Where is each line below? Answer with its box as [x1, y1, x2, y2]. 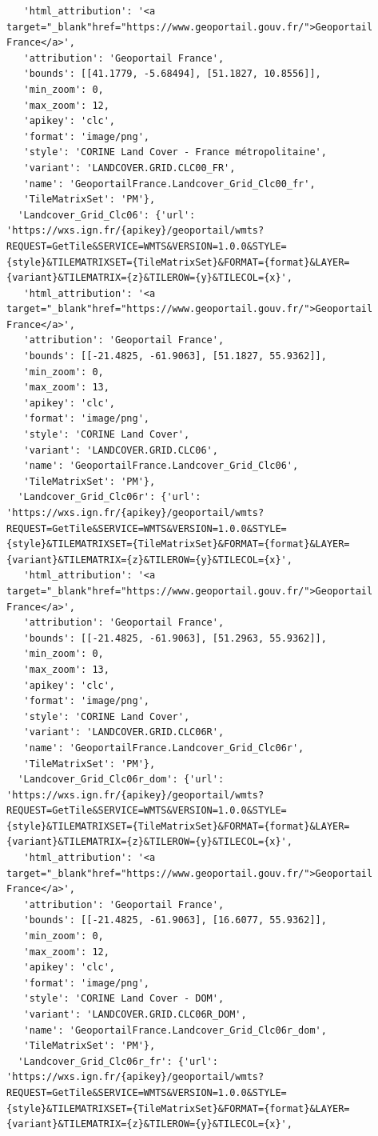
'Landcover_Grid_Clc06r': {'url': [18, 491, 201, 503]
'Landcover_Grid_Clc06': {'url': [18, 209, 196, 221]
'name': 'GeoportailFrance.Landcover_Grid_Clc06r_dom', [23, 1024, 327, 1036]
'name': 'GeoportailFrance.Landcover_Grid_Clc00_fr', [23, 178, 316, 190]
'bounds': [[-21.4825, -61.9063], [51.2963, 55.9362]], [23, 632, 327, 644]
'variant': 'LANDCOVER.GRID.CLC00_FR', [23, 162, 236, 174]
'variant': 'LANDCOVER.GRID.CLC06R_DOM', [23, 1009, 247, 1020]
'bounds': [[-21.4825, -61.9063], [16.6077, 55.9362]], [23, 914, 327, 926]
